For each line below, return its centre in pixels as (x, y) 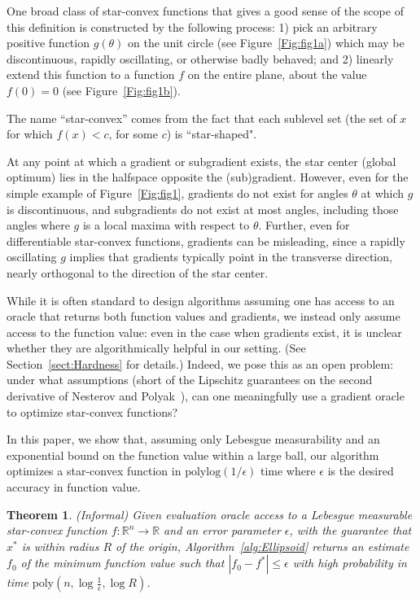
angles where (38, 225)
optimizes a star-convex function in (94, 471)
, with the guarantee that (350, 530)
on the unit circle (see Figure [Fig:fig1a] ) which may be (266, 43)
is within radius (60, 546)
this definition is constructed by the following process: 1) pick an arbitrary (192, 26)
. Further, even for (304, 225)
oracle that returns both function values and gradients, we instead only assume (203, 316)
